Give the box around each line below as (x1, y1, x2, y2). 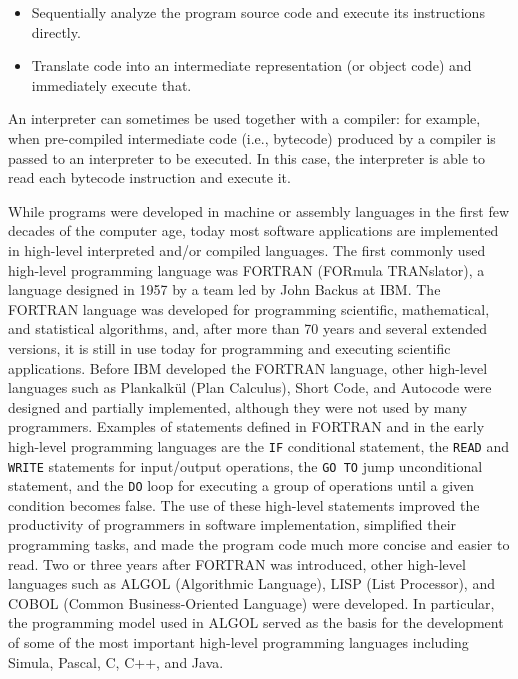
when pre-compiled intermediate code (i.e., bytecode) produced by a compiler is (8, 127, 496, 148)
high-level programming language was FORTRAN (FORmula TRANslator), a (8, 259, 485, 280)
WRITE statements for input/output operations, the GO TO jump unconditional (8, 455, 483, 476)
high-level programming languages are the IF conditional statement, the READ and (8, 435, 509, 456)
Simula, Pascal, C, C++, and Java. (8, 651, 224, 672)
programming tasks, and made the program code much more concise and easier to (8, 534, 510, 555)
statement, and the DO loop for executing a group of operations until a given (8, 475, 475, 496)
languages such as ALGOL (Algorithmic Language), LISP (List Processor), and (8, 573, 495, 594)
